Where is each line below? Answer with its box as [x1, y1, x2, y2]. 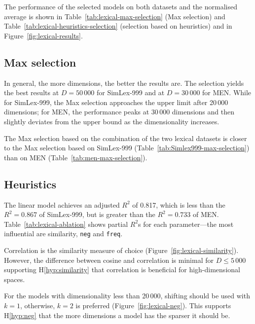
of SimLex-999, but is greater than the [39, 209, 155, 219]
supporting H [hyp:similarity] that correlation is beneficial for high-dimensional [4, 264, 240, 275]
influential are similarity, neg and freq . [4, 228, 123, 239]
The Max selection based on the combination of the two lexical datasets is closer [4, 133, 247, 143]
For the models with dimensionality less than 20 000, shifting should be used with [4, 290, 250, 301]
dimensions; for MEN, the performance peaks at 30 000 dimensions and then [4, 107, 234, 117]
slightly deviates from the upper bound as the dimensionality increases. [4, 116, 219, 126]
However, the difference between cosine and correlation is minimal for [4, 254, 214, 265]
